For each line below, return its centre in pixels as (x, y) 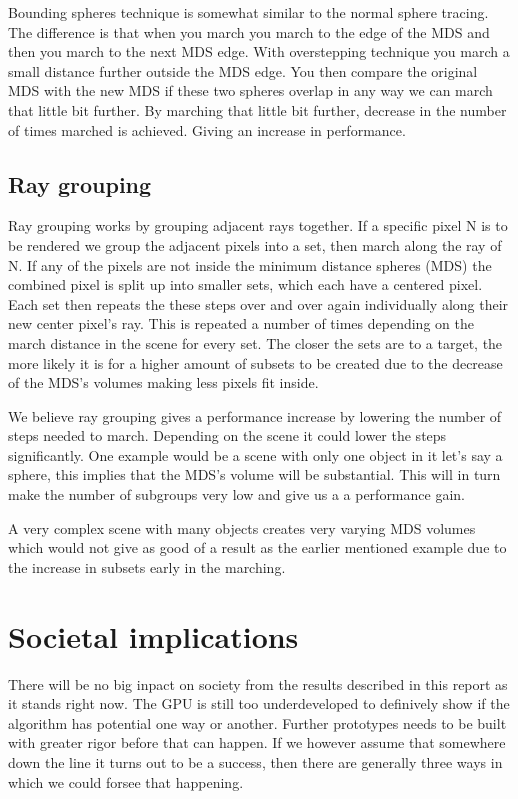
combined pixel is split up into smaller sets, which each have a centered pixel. (245, 284)
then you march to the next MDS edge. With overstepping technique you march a (259, 51)
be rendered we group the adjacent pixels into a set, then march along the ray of (255, 244)
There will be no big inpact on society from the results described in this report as (258, 683)
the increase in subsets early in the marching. (147, 566)
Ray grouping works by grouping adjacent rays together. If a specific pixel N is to (258, 225)
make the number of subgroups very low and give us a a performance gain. (236, 494)
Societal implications (153, 635)
